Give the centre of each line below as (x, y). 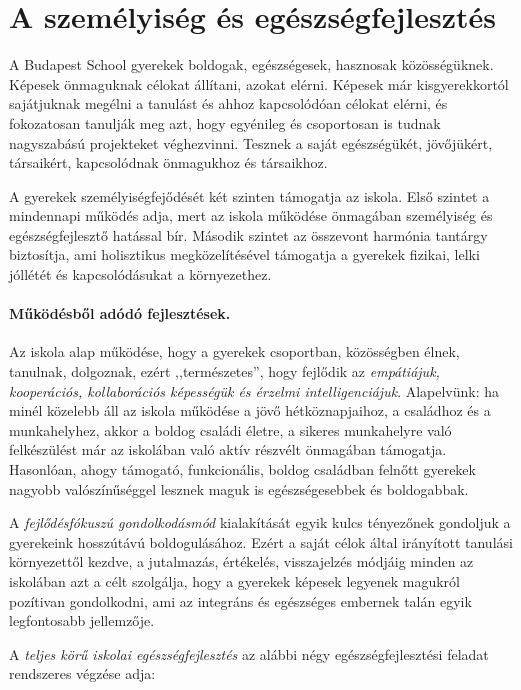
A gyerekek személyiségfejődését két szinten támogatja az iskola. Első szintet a (249, 195)
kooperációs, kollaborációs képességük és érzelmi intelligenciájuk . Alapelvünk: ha (254, 390)
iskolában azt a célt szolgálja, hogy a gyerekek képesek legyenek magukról (234, 580)
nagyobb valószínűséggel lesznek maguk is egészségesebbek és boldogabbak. (239, 488)
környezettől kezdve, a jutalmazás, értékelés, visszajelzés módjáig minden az (241, 561)
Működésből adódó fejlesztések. (120, 313)
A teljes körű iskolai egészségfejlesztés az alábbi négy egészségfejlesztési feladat (249, 653)
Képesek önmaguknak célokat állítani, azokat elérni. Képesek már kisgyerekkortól (259, 83)
